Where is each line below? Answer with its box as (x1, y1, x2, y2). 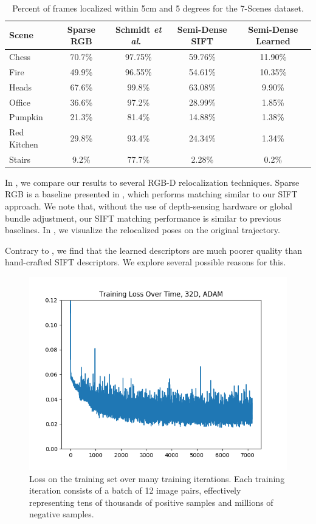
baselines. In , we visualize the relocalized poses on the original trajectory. (5, 223, 280, 236)
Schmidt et (115, 22, 162, 35)
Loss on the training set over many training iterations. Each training (29, 472, 285, 485)
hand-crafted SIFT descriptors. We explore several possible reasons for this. (5, 256, 286, 268)
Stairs (9, 152, 31, 165)
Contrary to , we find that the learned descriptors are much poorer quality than (5, 243, 302, 256)
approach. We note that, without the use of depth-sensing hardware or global (5, 199, 292, 212)
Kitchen (9, 137, 38, 150)
